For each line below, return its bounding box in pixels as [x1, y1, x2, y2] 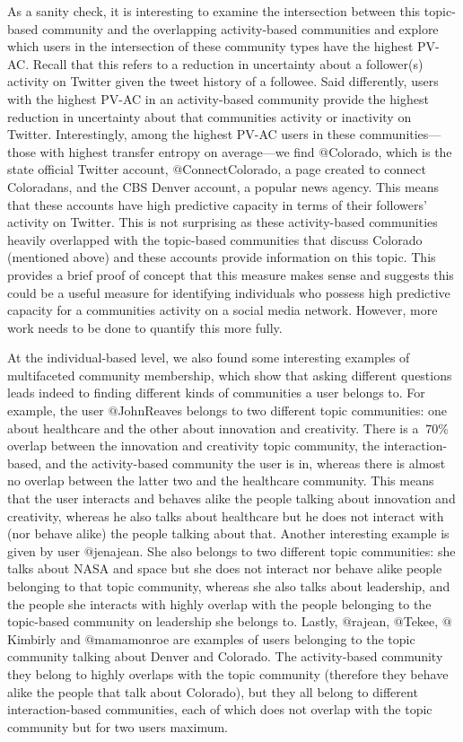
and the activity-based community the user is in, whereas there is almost [45, 453, 446, 472]
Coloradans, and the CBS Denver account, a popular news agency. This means [7, 177, 440, 196]
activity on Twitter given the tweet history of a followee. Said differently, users [7, 72, 439, 91]
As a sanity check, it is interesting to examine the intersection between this [7, 2, 421, 20]
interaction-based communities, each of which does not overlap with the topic [7, 700, 432, 719]
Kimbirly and [7, 629, 81, 648]
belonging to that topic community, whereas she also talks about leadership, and [7, 577, 450, 595]
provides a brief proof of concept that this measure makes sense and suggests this [7, 265, 454, 284]
